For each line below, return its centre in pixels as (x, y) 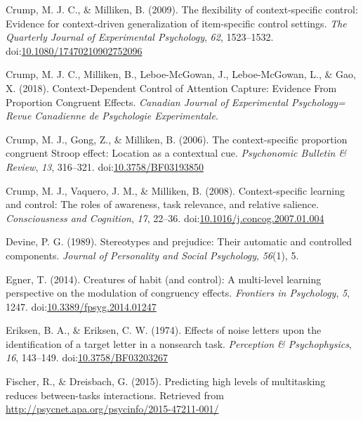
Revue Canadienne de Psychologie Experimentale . (112, 116)
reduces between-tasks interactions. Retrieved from (115, 395)
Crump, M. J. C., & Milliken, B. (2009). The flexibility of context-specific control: (182, 9)
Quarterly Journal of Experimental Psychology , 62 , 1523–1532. (140, 37)
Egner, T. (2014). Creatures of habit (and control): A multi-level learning (164, 279)
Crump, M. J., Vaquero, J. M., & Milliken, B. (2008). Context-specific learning (176, 190)
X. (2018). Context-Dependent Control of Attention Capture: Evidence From (171, 88)
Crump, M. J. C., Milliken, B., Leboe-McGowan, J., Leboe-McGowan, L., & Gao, (181, 74)
